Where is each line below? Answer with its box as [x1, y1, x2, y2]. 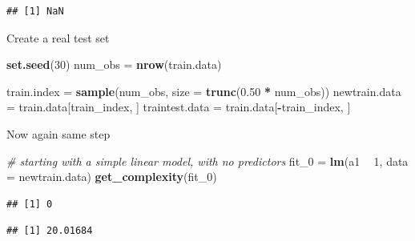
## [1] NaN [6, 6, 64, 17]
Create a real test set [6, 29, 110, 46]
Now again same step [6, 125, 111, 142]
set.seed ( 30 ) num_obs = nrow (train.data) [6, 56, 222, 73]
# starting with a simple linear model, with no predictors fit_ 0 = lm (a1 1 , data [6, 152, 409, 169]
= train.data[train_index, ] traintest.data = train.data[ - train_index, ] [6, 98, 351, 115]
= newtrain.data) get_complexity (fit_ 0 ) [6, 168, 217, 185]
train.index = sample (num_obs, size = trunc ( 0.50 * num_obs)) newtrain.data [6, 82, 401, 99]
